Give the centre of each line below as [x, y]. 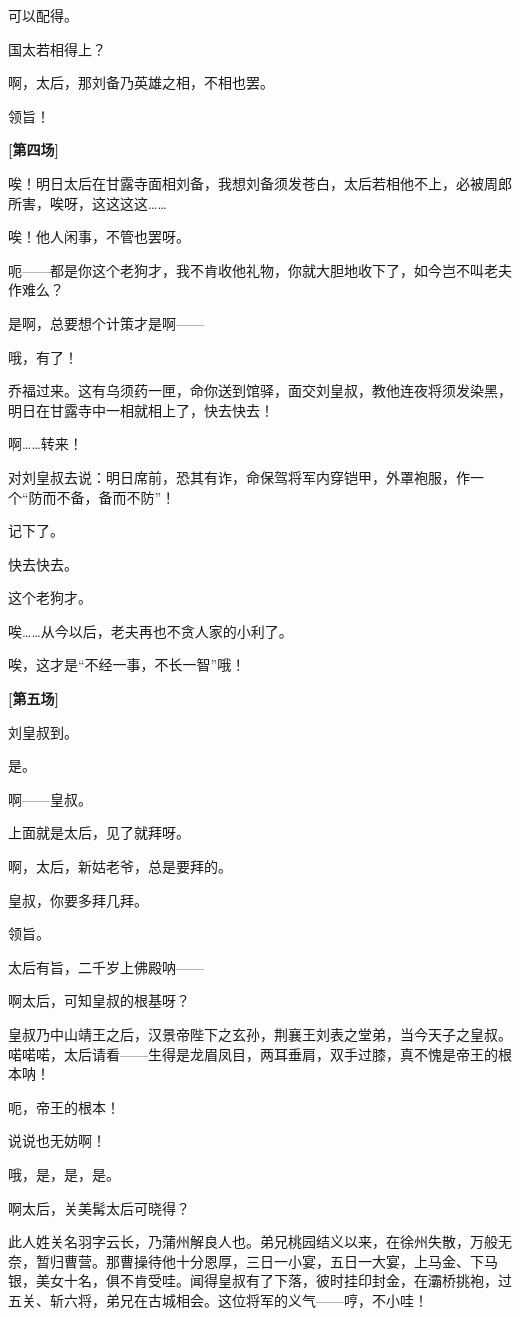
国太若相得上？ [57, 48]
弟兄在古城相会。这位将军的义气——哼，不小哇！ [266, 1299]
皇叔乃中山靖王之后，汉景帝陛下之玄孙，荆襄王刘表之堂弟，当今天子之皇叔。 [260, 1034]
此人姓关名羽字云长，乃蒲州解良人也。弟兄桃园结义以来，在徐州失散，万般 [253, 1241]
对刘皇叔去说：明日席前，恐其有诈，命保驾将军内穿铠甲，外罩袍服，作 [239, 476]
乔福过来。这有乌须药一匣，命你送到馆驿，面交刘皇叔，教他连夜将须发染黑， [260, 390]
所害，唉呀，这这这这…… [87, 202]
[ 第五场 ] [33, 698]
